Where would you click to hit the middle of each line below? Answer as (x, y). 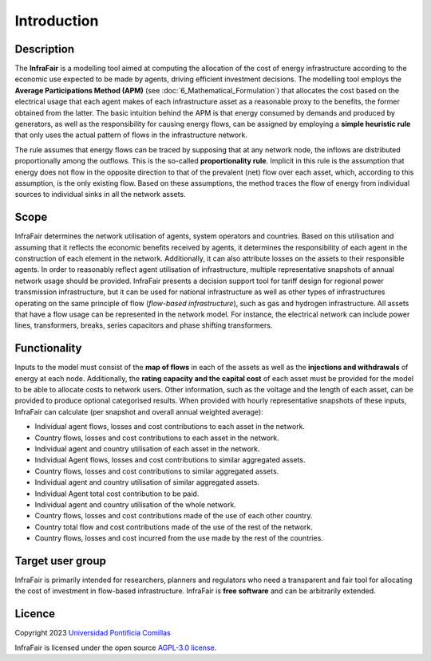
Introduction (57, 21)
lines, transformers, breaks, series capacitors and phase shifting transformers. (144, 325)
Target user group (61, 561)
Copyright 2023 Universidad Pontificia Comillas (93, 633)
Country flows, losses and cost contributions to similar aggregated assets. (157, 471)
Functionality (48, 348)
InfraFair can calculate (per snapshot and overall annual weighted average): (139, 411)
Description (45, 49)
